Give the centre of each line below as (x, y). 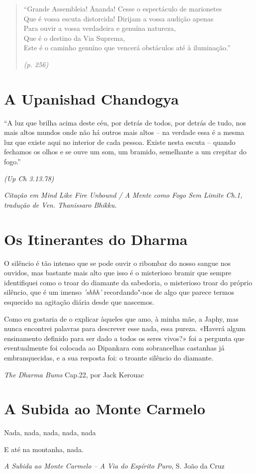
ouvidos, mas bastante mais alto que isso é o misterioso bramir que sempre (118, 273)
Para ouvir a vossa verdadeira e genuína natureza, (100, 28)
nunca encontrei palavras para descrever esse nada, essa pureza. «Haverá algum (125, 328)
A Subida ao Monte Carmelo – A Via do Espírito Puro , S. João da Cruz (114, 466)
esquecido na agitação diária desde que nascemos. (79, 301)
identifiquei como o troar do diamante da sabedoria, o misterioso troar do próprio (128, 282)
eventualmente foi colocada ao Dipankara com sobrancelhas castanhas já (114, 348)
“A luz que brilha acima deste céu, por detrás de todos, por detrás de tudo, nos (125, 122)
